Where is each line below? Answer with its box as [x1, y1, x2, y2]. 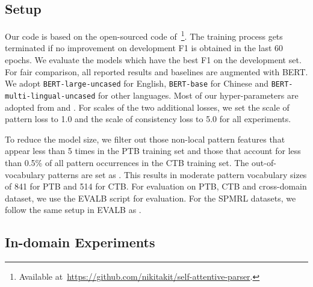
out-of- [251, 156, 276, 168]
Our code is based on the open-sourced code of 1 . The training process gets [5, 28, 283, 42]
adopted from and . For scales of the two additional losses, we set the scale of [5, 100, 290, 113]
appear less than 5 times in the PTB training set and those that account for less [5, 144, 301, 157]
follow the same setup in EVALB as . [5, 203, 141, 216]
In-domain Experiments [5, 233, 155, 252]
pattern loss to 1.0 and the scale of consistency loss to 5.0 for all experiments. [5, 113, 291, 125]
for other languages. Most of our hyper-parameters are [98, 88, 299, 101]
